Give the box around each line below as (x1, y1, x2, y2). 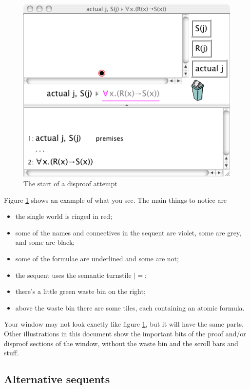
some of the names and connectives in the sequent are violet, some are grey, (15, 227, 241, 237)
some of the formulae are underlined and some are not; (15, 253, 179, 263)
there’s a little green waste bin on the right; (15, 286, 146, 296)
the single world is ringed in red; (15, 211, 113, 221)
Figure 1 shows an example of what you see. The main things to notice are (4, 194, 227, 205)
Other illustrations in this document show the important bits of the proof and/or (4, 328, 246, 338)
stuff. (4, 348, 19, 358)
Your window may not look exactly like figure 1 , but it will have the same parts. (4, 319, 244, 329)
